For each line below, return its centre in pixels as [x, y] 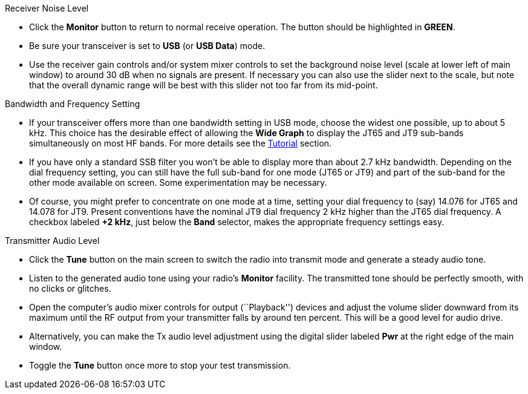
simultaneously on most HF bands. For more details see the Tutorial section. [181, 143]
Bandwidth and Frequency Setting [73, 104]
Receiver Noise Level [47, 8]
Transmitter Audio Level [52, 241]
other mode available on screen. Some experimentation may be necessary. [178, 182]
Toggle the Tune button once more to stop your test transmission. [160, 365]
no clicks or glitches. [70, 288]
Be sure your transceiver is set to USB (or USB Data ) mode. [147, 46]
